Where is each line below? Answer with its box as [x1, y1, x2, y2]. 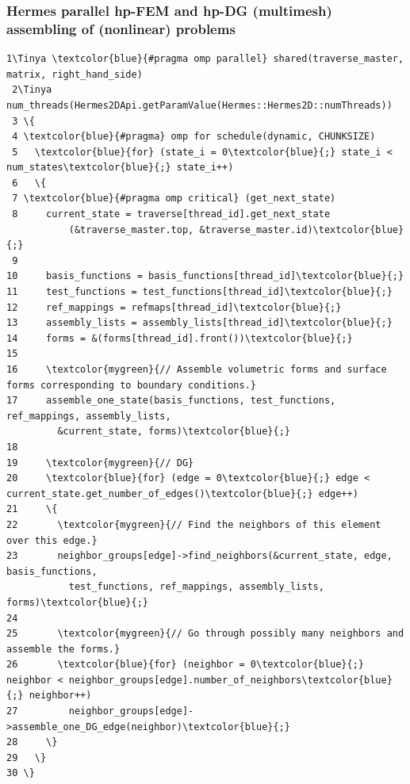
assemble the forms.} [6, 643, 121, 655]
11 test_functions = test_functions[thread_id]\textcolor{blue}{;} [6, 286, 393, 298]
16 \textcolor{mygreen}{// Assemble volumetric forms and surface [6, 364, 387, 376]
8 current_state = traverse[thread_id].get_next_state [12, 208, 331, 220]
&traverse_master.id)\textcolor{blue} [199, 224, 404, 235]
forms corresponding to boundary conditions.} [6, 379, 256, 391]
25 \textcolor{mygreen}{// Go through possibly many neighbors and [6, 628, 404, 640]
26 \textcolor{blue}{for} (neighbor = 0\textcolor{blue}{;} [6, 659, 365, 671]
